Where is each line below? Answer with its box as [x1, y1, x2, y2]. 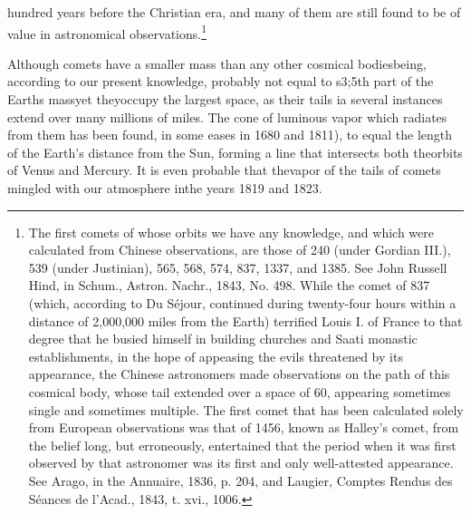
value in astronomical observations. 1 [7, 21, 207, 43]
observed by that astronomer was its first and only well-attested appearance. [28, 453, 454, 472]
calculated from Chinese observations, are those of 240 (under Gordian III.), [28, 240, 451, 259]
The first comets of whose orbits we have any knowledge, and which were [28, 222, 434, 241]
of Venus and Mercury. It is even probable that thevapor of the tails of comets [7, 160, 441, 179]
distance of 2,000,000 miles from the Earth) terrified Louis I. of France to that [28, 311, 463, 330]
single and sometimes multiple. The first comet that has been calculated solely [28, 400, 464, 419]
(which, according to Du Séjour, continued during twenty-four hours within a [28, 293, 457, 312]
